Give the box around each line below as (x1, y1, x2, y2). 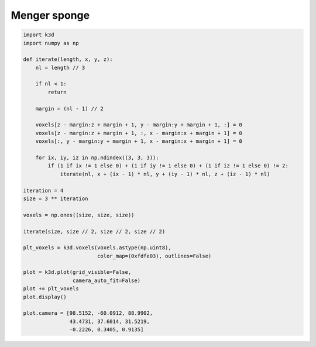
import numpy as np (23, 40, 79, 46)
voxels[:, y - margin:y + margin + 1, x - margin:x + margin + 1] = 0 (35, 138, 243, 145)
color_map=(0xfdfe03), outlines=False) (97, 252, 212, 259)
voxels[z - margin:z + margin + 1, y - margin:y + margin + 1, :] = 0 (35, 122, 243, 128)
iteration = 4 (23, 187, 64, 194)
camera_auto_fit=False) (72, 277, 140, 284)
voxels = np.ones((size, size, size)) (23, 211, 135, 218)
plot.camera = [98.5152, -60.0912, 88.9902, (23, 310, 153, 317)
